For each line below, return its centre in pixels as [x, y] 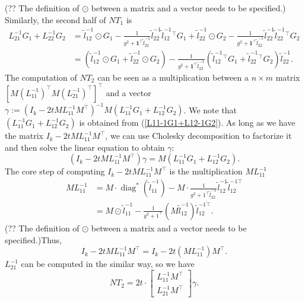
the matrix [24, 136]
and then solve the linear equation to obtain [85, 147]
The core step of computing [55, 171]
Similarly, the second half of [55, 19]
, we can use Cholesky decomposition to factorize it [198, 136]
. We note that [210, 109]
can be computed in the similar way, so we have [108, 264]
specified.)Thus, [33, 239]
